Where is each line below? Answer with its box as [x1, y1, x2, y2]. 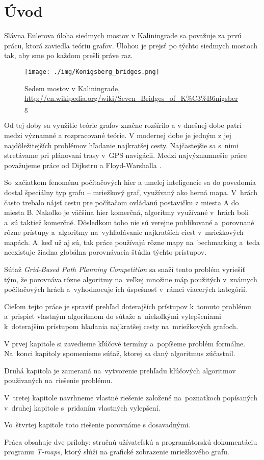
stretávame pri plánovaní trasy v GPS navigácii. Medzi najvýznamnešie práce [4, 150, 247, 160]
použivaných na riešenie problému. [4, 375, 113, 386]
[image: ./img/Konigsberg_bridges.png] [24, 68, 160, 75]
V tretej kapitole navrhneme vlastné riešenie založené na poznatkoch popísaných [4, 392, 257, 402]
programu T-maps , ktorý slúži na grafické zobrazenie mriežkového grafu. [4, 446, 229, 457]
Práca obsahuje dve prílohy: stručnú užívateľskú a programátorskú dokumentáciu [4, 436, 257, 447]
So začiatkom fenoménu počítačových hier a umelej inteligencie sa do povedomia [4, 177, 256, 187]
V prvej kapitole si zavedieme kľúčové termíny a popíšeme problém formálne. [4, 338, 246, 348]
